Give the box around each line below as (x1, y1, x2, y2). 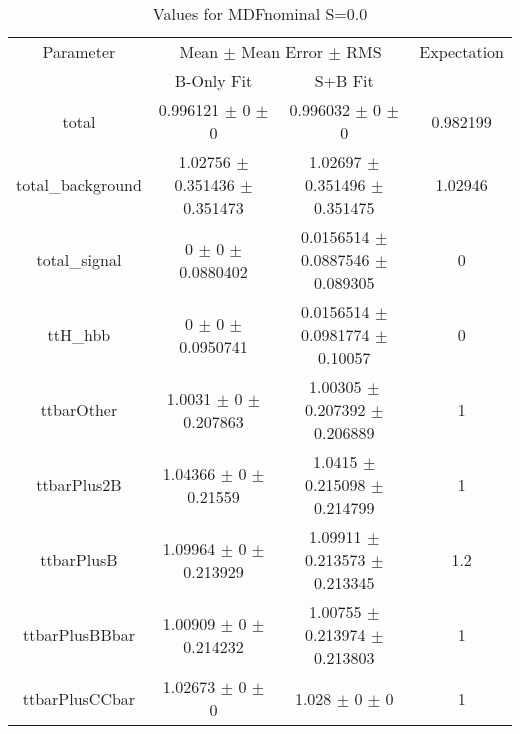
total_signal (36, 248, 122, 271)
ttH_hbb (47, 323, 111, 346)
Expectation (419, 40, 504, 63)
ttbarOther (40, 398, 118, 421)
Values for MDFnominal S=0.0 (152, 2, 368, 25)
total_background (16, 173, 142, 196)
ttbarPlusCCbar (22, 686, 136, 710)
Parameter (42, 40, 116, 63)
